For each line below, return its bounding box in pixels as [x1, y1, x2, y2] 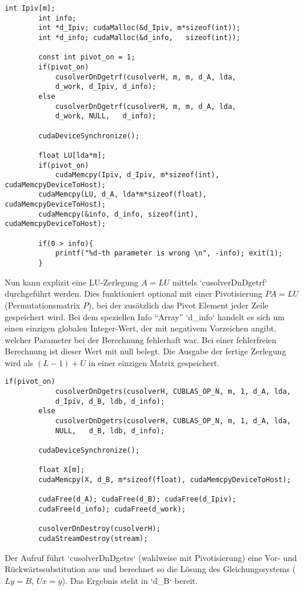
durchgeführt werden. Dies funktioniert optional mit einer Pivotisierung [5, 287, 262, 300]
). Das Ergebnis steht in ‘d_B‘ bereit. [62, 574, 198, 586]
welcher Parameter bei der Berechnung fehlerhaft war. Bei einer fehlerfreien [5, 333, 276, 346]
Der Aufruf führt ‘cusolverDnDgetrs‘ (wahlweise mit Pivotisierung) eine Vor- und [5, 551, 297, 563]
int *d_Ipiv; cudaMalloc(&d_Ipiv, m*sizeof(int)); [38, 24, 240, 32]
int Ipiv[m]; [5, 4, 55, 12]
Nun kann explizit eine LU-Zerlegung [5, 275, 139, 288]
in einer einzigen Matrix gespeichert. [88, 356, 220, 368]
